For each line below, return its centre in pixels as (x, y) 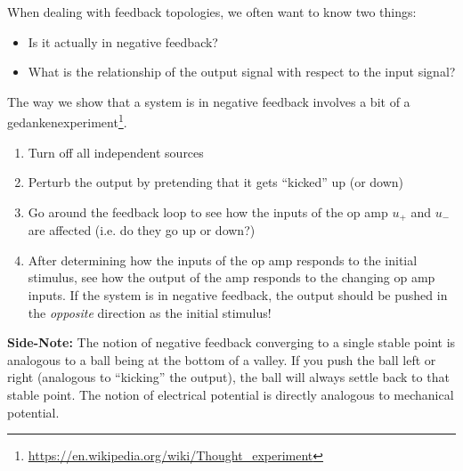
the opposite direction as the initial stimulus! (150, 312)
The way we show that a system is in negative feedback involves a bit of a (209, 101)
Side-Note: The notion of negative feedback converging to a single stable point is (231, 342)
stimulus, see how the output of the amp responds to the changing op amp (231, 277)
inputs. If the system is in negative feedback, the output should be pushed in (238, 295)
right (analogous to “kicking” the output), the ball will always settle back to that (228, 377)
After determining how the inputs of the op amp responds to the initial (223, 260)
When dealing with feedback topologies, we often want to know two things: (212, 12)
